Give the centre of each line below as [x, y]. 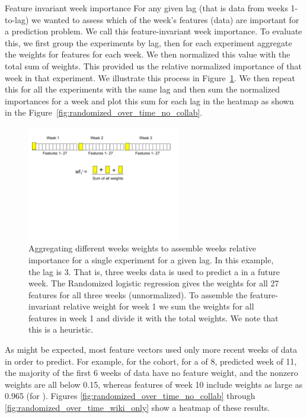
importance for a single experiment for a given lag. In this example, [151, 259]
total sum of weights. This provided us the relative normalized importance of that [153, 66]
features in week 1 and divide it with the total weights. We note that [153, 318]
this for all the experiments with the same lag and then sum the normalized [142, 89]
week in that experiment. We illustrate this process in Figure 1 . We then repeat [150, 77]
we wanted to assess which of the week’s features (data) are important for [165, 19]
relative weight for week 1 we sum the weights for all [159, 306]
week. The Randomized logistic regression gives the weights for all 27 [154, 283]
